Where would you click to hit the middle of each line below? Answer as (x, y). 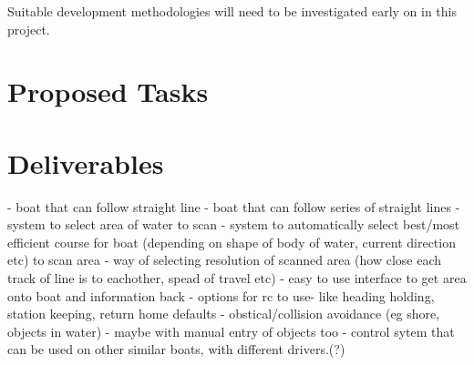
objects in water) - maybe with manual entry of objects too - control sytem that (231, 331)
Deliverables (86, 162)
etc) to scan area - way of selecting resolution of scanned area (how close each (225, 260)
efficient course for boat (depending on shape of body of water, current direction (232, 242)
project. (29, 29)
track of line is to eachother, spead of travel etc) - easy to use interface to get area (237, 278)
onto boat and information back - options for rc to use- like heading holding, (221, 295)
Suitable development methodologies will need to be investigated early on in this (232, 11)
